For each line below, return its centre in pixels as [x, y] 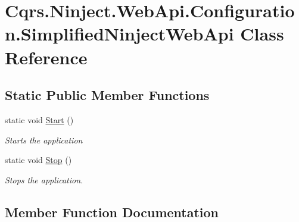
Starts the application [44, 140]
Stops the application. [44, 179]
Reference [46, 57]
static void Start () [39, 119]
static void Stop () [38, 160]
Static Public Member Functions [107, 95]
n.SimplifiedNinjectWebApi [119, 34]
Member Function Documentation [112, 212]
